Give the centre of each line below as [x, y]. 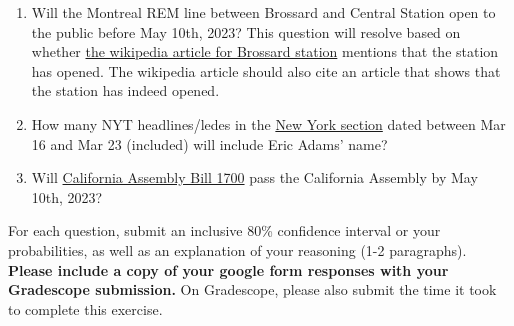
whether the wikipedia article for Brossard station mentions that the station [265, 51]
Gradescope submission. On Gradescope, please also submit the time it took [252, 289]
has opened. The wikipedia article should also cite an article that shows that [266, 70]
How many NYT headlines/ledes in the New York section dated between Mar [268, 123]
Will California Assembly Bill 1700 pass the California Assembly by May [254, 177]
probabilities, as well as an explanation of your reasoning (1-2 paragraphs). [237, 249]
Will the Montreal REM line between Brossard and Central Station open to [263, 12]
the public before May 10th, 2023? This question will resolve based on [246, 31]
